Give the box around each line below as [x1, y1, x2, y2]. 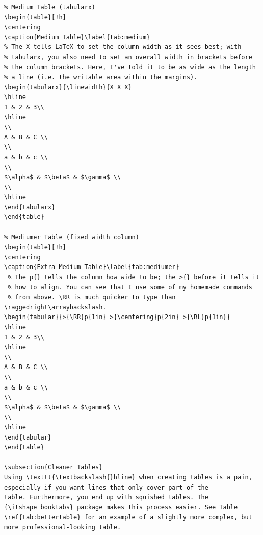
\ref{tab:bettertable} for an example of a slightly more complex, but [4, 514, 252, 521]
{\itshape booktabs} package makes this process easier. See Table [4, 503, 238, 511]
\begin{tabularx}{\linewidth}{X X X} [4, 83, 132, 91]
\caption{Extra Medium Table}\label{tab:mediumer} [4, 263, 179, 271]
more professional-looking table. [4, 523, 121, 531]
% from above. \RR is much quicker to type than [8, 294, 176, 301]
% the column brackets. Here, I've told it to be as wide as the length [4, 63, 256, 71]
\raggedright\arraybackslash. [4, 303, 107, 311]
